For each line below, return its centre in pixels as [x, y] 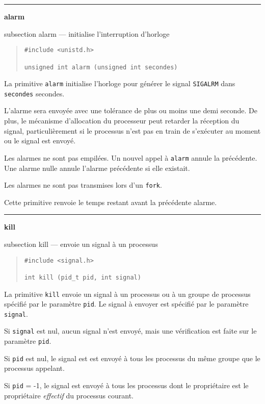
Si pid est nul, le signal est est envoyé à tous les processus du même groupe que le [132, 358]
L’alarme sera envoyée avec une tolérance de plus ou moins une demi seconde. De [131, 110]
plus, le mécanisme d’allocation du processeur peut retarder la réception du [122, 121]
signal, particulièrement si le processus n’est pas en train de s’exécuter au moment [132, 130]
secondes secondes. [34, 93]
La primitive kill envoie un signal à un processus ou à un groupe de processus [127, 294]
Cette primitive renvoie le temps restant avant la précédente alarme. [111, 202]
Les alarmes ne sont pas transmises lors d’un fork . [83, 185]
